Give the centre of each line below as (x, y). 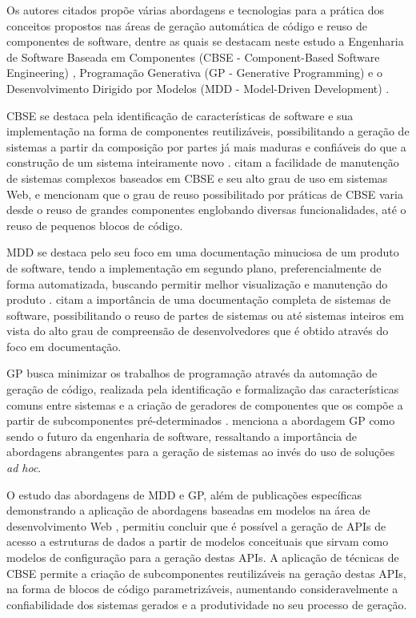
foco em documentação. (64, 346)
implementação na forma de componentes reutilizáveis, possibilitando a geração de (208, 131)
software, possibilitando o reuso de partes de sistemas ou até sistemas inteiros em (205, 315)
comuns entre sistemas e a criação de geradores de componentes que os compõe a (205, 404)
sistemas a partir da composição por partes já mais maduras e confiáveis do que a (206, 146)
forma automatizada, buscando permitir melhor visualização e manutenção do (197, 283)
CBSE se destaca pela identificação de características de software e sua (180, 115)
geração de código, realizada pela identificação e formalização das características (203, 389)
